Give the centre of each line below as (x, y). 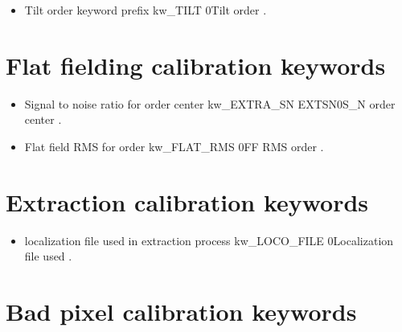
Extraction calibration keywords (187, 201)
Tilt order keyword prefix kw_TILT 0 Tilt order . (146, 10)
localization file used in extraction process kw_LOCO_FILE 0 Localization (209, 240)
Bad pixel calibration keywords (181, 311)
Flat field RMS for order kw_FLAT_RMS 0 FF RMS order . (174, 146)
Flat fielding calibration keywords (196, 65)
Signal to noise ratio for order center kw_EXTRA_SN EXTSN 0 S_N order (210, 103)
